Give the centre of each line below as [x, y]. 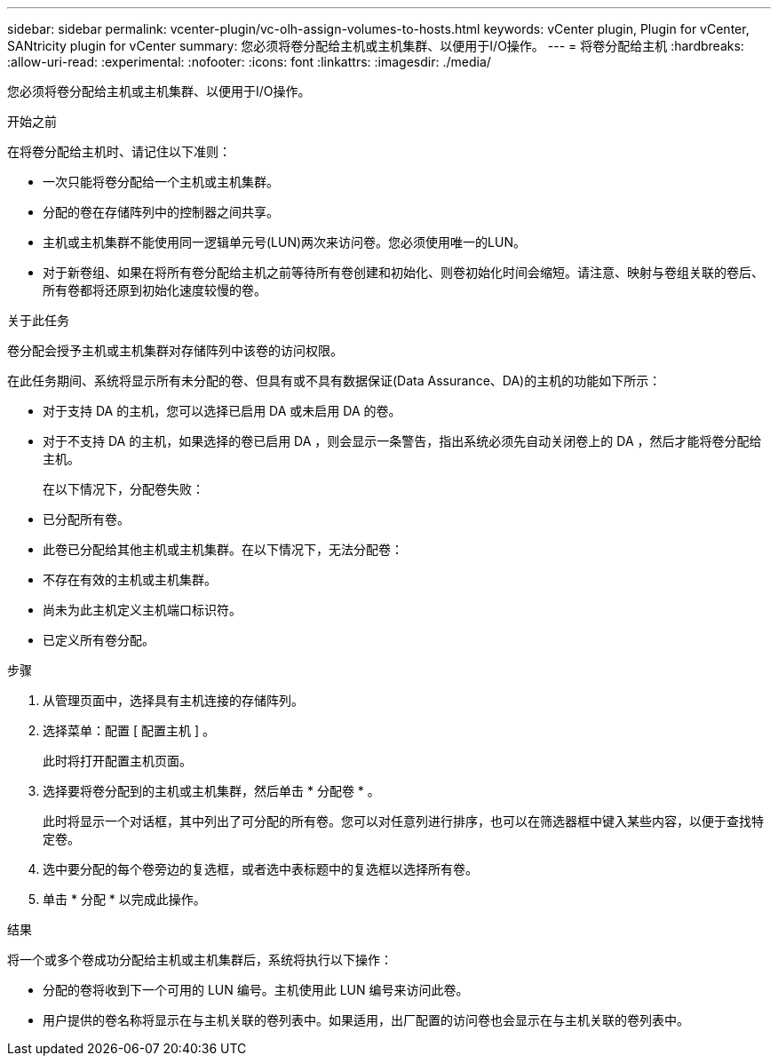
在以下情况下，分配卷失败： [123, 489]
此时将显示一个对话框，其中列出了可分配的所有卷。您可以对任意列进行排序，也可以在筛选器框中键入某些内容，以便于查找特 [403, 821]
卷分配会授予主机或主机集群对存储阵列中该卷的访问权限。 [175, 350]
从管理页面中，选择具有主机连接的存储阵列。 [173, 700]
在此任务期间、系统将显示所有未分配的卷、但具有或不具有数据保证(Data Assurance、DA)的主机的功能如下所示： [334, 381]
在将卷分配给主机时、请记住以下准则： [119, 151]
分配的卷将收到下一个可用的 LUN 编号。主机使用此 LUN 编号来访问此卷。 [256, 990]
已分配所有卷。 [86, 519]
